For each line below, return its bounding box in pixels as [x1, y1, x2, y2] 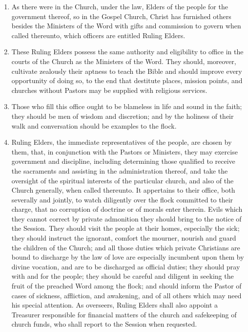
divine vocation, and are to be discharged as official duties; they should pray [11, 261, 240, 271]
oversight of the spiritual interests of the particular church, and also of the [11, 175, 234, 185]
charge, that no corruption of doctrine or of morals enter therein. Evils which [11, 204, 243, 214]
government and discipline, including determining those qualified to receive [11, 156, 235, 166]
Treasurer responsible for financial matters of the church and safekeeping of [11, 309, 237, 319]
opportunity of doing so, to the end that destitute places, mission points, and [11, 75, 243, 86]
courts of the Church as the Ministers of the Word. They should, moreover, [11, 56, 236, 66]
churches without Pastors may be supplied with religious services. [11, 85, 207, 95]
